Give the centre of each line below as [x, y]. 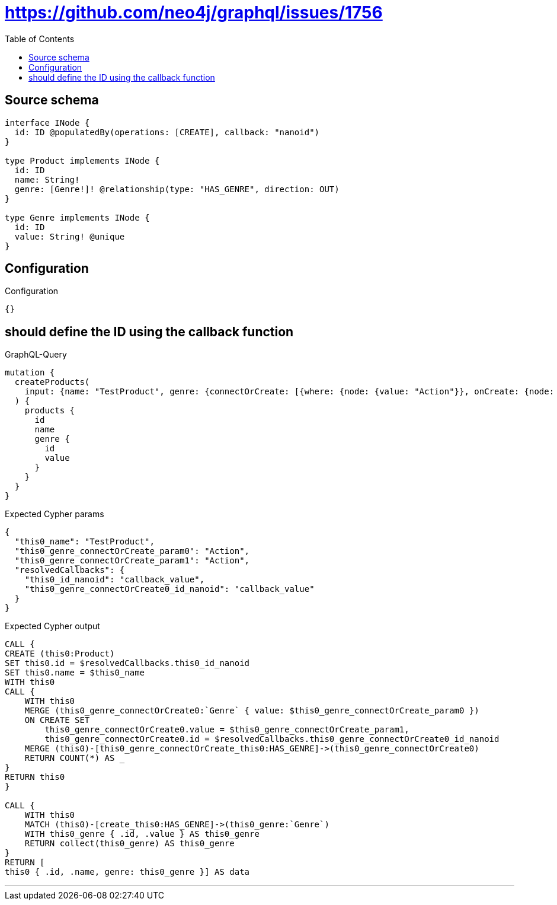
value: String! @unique [70, 236]
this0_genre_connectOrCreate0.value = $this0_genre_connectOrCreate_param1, [227, 730]
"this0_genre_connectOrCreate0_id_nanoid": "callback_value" [169, 589]
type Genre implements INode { [77, 217]
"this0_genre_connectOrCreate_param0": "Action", [132, 551]
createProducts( [52, 382]
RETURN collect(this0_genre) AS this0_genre [129, 844]
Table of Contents [40, 39]
